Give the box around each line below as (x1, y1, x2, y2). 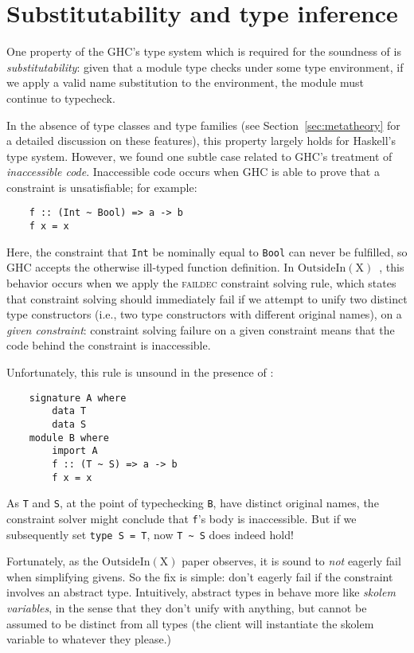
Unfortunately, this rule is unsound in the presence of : (6, 364, 274, 380)
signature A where (29, 392, 127, 404)
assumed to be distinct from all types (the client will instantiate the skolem (6, 615, 374, 631)
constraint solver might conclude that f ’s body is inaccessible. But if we (6, 510, 357, 526)
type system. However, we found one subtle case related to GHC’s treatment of (6, 147, 393, 164)
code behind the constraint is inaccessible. (6, 337, 211, 354)
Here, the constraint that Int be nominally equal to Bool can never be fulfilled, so (6, 243, 408, 260)
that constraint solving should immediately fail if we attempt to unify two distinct (6, 290, 408, 307)
